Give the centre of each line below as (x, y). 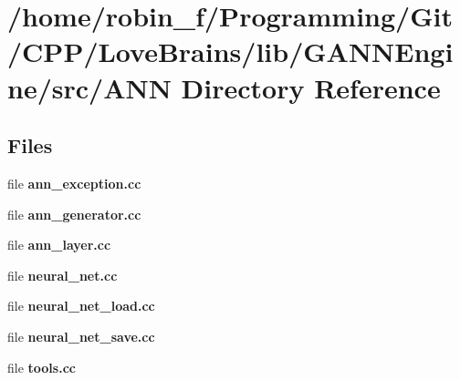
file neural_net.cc (63, 275)
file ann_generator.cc (74, 214)
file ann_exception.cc (74, 183)
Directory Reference (311, 87)
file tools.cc (42, 367)
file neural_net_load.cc (81, 306)
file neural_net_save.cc (81, 336)
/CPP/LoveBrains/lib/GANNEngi (230, 51)
